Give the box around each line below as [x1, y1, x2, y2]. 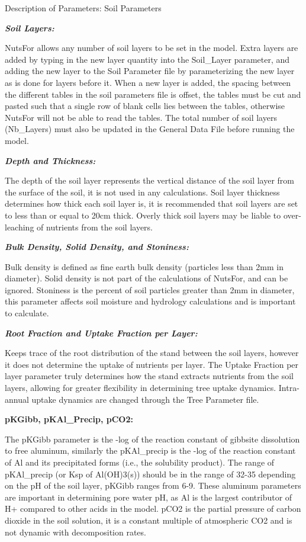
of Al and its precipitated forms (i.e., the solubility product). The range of [5, 456, 275, 468]
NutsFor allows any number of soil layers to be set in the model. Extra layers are [5, 41, 298, 54]
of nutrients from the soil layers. [37, 220, 153, 233]
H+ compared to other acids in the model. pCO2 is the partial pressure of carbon [5, 502, 301, 515]
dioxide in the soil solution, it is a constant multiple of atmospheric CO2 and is [5, 514, 292, 526]
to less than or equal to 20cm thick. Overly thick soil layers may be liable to [5, 209, 281, 221]
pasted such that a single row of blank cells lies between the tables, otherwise [5, 100, 285, 112]
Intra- [278, 381, 299, 394]
